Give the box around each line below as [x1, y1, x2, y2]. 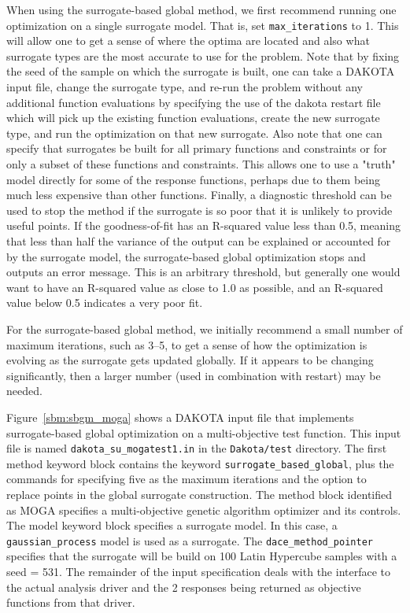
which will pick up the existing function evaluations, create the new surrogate [6, 109, 380, 126]
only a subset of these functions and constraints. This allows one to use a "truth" [6, 156, 396, 172]
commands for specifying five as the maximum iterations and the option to [6, 471, 367, 487]
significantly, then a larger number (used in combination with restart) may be [6, 367, 381, 383]
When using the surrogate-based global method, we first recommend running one [6, 2, 397, 17]
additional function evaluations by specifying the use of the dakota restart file [6, 94, 381, 110]
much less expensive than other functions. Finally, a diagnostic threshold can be [6, 186, 392, 203]
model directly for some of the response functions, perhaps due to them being [6, 171, 380, 187]
